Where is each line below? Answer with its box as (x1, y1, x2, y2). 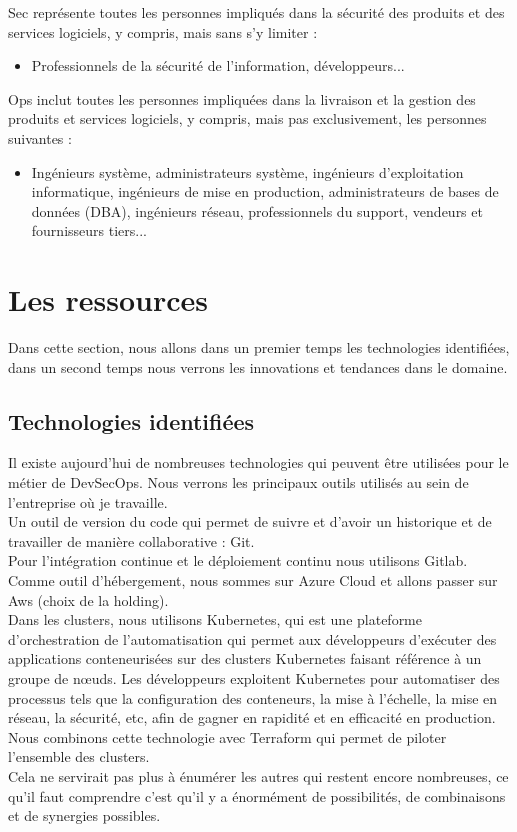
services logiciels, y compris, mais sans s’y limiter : (8, 21, 318, 42)
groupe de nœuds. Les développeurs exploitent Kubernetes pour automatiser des (8, 667, 500, 688)
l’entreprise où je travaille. (8, 491, 168, 512)
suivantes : (8, 127, 72, 148)
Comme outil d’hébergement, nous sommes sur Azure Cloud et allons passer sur (8, 570, 498, 591)
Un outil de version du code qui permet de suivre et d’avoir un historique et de (8, 511, 492, 532)
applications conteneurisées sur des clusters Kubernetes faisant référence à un (8, 648, 482, 669)
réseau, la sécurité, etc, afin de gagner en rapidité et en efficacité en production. (8, 707, 496, 728)
